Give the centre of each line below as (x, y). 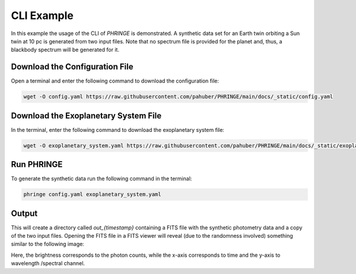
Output (24, 213)
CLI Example (42, 15)
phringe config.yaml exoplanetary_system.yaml (92, 194)
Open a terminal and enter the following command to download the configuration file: (115, 81)
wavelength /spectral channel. (48, 263)
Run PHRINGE (37, 164)
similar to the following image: (47, 244)
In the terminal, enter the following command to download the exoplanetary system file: (118, 130)
